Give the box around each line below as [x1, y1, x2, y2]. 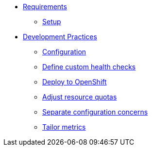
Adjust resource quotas [42, 93, 117, 101]
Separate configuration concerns [42, 108, 148, 116]
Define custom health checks [42, 63, 136, 71]
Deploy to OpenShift [42, 78, 107, 86]
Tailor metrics [42, 123, 86, 131]
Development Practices [23, 33, 97, 41]
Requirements [23, 2, 67, 11]
